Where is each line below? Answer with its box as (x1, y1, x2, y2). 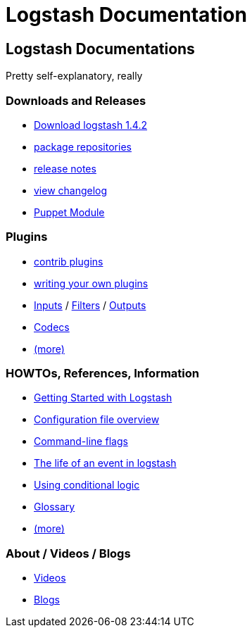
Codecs (34, 320, 70, 333)
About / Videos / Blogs (6, 546, 131, 560)
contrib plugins (34, 255, 103, 268)
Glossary (34, 501, 75, 513)
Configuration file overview (34, 413, 160, 426)
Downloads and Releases (6, 93, 146, 108)
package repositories (34, 140, 132, 153)
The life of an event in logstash (34, 457, 177, 470)
